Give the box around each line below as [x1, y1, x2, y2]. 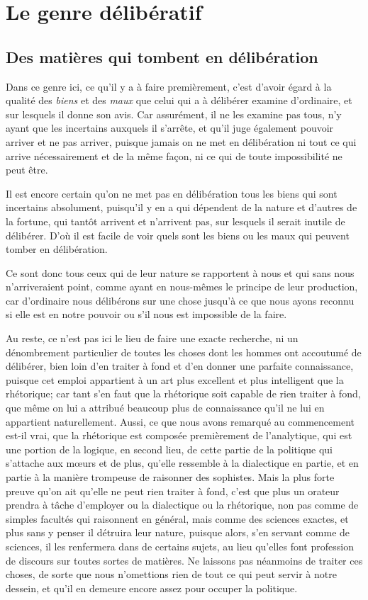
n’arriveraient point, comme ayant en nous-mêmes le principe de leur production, [6, 279, 358, 294]
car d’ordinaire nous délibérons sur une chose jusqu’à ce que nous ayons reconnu [6, 293, 355, 307]
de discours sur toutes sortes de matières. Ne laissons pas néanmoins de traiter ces [6, 553, 363, 567]
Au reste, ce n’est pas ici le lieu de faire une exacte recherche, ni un [6, 331, 299, 346]
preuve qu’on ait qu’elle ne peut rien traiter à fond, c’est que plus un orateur [6, 483, 340, 498]
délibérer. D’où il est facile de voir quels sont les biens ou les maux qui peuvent [6, 227, 350, 242]
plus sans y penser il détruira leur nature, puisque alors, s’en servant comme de [6, 525, 350, 540]
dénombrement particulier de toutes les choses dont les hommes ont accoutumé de [6, 344, 362, 359]
